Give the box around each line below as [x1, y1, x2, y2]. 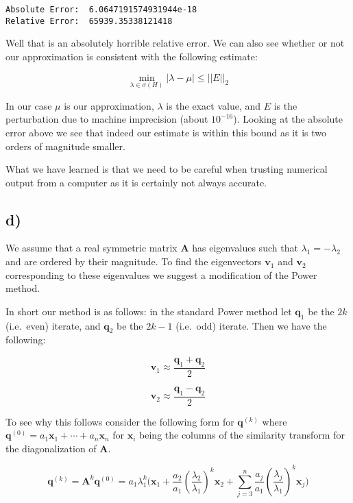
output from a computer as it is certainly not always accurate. [5, 175, 267, 189]
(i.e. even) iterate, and [5, 318, 101, 332]
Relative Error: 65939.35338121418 [5, 16, 173, 26]
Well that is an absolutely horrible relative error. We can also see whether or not [5, 36, 345, 50]
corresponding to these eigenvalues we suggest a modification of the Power [5, 267, 317, 282]
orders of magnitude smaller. [5, 138, 125, 153]
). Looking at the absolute [233, 112, 343, 126]
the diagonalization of [5, 441, 97, 455]
